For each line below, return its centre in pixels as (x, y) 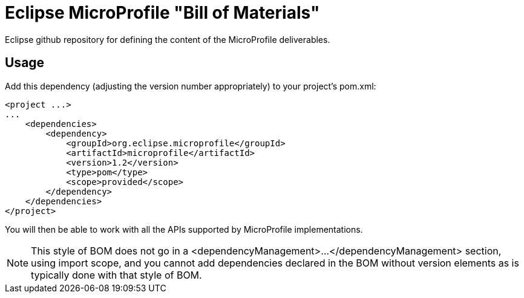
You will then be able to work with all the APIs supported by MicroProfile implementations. (184, 229)
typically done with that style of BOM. (116, 275)
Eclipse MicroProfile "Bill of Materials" (162, 13)
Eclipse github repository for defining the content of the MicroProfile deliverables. (168, 39)
